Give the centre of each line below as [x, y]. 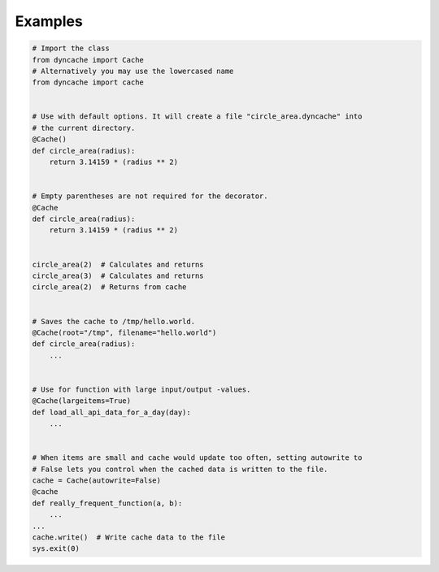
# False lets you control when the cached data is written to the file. [180, 469]
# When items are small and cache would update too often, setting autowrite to [197, 458]
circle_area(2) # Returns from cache [109, 287]
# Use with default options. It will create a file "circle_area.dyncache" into [197, 117]
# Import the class [71, 48]
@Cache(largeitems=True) [82, 401]
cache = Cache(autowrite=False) [97, 480]
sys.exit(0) [56, 549]
